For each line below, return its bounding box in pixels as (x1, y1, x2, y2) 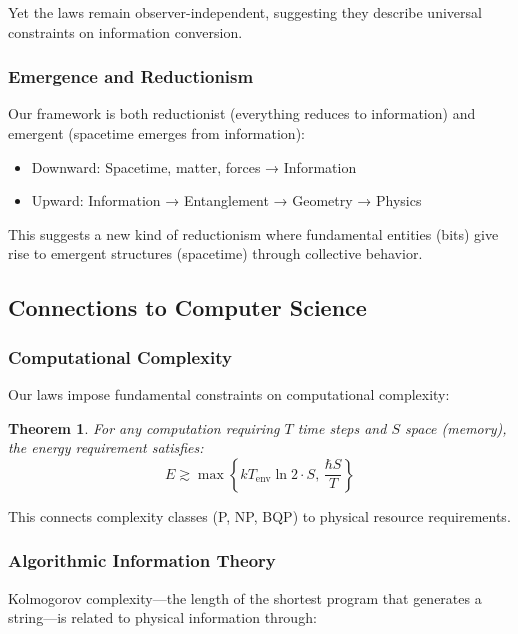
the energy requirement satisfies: (8, 437, 204, 458)
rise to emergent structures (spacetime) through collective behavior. (8, 243, 423, 264)
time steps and (297, 417, 387, 438)
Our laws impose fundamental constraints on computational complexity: (8, 383, 450, 404)
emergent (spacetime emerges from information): (8, 123, 305, 143)
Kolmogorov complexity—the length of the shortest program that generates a (8, 587, 482, 608)
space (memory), (405, 417, 507, 438)
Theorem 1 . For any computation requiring (8, 417, 280, 438)
